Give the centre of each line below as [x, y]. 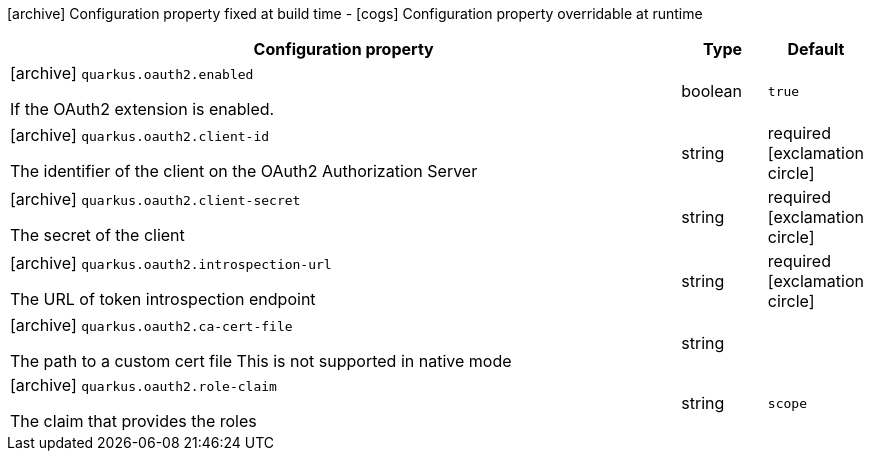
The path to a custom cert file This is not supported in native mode [261, 361]
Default [816, 49]
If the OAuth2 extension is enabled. [142, 109]
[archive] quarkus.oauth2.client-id [140, 135]
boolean [712, 91]
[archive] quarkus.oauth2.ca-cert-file [151, 325]
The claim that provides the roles [133, 421]
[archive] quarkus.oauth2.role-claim [143, 385]
